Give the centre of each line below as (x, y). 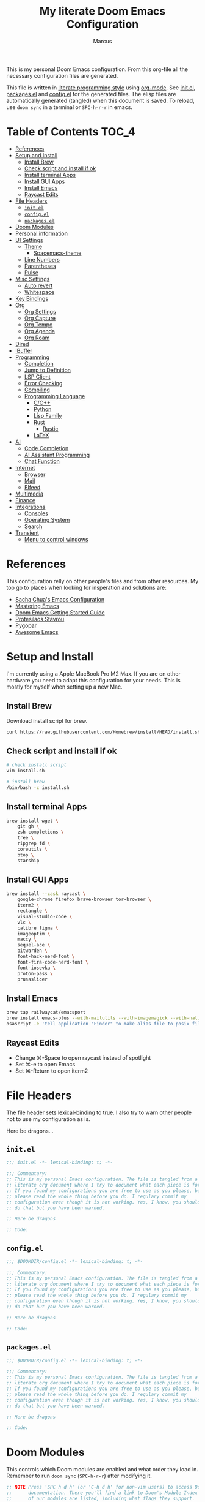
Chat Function (42, 461)
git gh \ (28, 826)
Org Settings (40, 311)
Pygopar (26, 625)
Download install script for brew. (47, 720)
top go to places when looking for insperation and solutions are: (86, 587)
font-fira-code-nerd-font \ (53, 962)
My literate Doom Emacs (103, 11)
